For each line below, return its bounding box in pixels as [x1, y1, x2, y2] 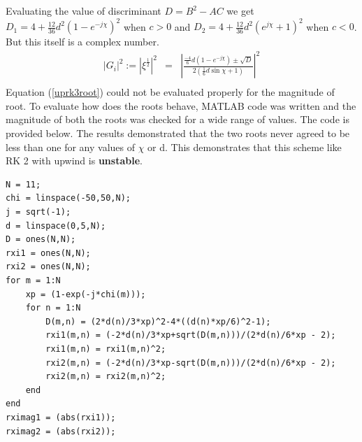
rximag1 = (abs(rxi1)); [6, 412, 116, 422]
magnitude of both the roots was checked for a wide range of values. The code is [6, 112, 349, 127]
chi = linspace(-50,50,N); [6, 193, 131, 204]
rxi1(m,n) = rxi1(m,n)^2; [45, 343, 166, 354]
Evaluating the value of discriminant [6, 3, 161, 17]
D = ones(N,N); [6, 234, 76, 245]
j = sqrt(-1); [6, 207, 71, 217]
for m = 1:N [6, 275, 61, 285]
